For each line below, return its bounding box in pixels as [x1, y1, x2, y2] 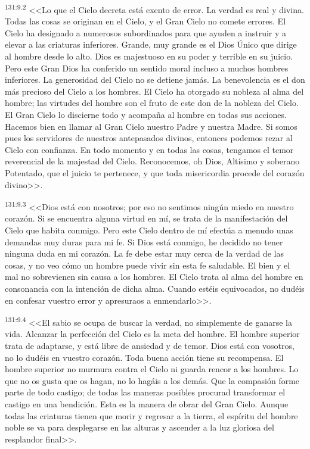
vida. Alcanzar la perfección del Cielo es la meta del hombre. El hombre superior [5, 328, 300, 340]
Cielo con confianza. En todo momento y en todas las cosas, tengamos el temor [5, 143, 294, 155]
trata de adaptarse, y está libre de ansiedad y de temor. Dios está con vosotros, [5, 339, 294, 351]
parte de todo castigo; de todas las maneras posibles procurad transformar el [5, 386, 286, 398]
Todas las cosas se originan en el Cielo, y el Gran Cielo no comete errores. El [5, 15, 286, 27]
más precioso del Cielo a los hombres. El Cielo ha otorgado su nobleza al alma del [5, 85, 304, 97]
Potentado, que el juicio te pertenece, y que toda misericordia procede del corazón [5, 166, 305, 179]
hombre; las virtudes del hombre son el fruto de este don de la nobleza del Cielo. [5, 96, 299, 109]
